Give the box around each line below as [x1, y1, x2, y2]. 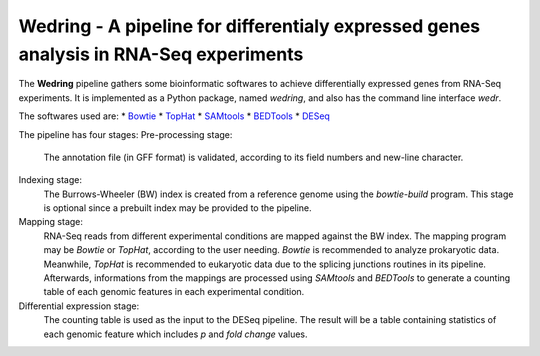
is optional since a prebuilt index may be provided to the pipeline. [43, 202, 312, 214]
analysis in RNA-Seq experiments [18, 43, 304, 65]
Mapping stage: [18, 216, 84, 228]
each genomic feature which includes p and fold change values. [43, 328, 309, 340]
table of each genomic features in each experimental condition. [43, 286, 305, 298]
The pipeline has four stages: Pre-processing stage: [18, 128, 233, 140]
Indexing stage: [18, 174, 82, 186]
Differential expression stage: [18, 300, 140, 312]
